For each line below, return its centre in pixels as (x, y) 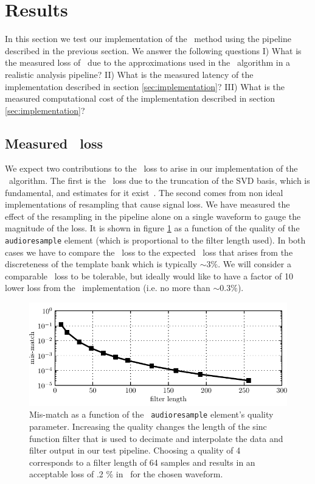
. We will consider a (254, 264)
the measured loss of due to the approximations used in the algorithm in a (148, 62)
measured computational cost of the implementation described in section (140, 98)
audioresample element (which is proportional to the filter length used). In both (155, 240)
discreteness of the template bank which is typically (101, 264)
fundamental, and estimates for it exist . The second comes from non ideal (144, 192)
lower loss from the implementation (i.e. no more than (108, 288)
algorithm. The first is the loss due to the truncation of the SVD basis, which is (159, 181)
